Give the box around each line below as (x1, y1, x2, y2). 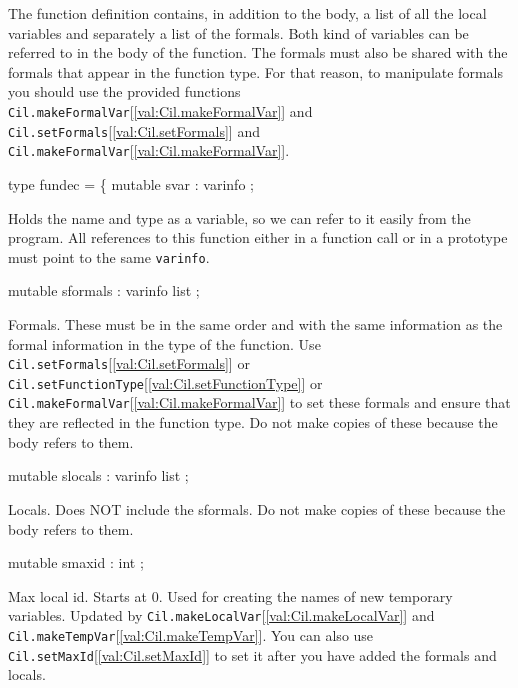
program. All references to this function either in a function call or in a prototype (8, 227, 508, 248)
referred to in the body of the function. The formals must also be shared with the (8, 42, 508, 63)
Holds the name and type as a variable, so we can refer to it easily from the (8, 207, 471, 228)
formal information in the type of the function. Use (8, 333, 321, 354)
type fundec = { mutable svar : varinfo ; (8, 173, 254, 194)
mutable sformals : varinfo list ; (8, 280, 200, 301)
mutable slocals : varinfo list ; (8, 465, 189, 486)
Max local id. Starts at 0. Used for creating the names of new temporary (8, 585, 453, 606)
